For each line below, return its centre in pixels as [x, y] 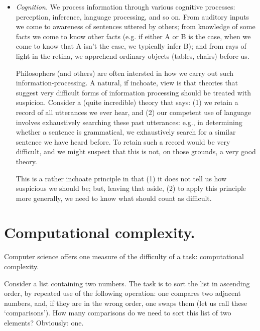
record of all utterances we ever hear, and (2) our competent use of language [133, 112]
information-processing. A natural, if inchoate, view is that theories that [127, 83]
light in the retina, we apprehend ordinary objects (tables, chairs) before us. [133, 56]
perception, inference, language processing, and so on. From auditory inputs [133, 16]
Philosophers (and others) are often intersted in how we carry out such [125, 73]
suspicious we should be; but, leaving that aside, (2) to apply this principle [131, 188]
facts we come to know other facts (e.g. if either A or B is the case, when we [133, 36]
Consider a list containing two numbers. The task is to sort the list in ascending [127, 283]
